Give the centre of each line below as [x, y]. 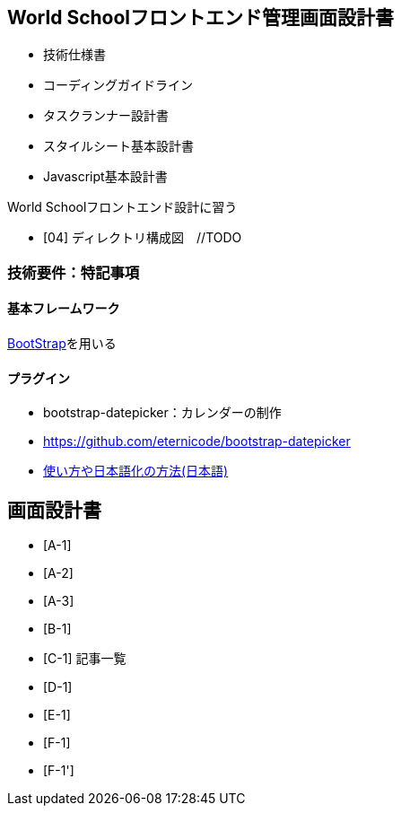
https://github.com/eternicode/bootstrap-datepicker [197, 441]
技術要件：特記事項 [74, 272]
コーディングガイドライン [118, 85]
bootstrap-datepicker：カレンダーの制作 [162, 413]
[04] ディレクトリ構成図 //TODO [143, 238]
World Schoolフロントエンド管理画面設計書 [201, 17]
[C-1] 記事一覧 [85, 659]
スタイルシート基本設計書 [118, 146]
